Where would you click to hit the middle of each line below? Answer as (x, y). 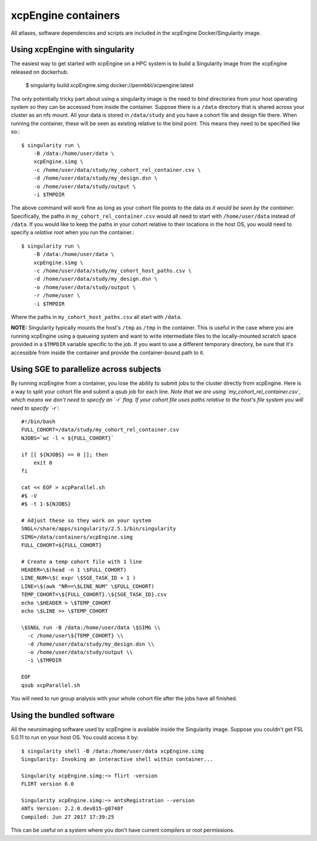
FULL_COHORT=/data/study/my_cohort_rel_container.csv (100, 430)
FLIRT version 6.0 (48, 784)
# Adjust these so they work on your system (87, 520)
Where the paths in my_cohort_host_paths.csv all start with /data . (96, 317)
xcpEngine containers (65, 15)
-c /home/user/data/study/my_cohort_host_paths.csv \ (112, 271)
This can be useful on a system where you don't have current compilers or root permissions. (123, 830)
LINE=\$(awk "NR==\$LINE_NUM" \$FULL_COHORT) (88, 586)
